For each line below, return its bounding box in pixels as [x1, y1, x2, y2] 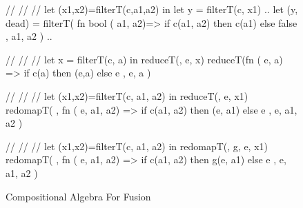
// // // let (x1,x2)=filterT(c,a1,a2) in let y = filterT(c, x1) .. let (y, [6, 2, 298, 16]
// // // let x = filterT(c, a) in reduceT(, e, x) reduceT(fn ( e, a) [6, 52, 283, 66]
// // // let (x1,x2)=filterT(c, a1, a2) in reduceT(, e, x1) [6, 88, 248, 103]
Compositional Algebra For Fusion [6, 189, 151, 203]
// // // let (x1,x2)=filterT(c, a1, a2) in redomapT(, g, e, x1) [6, 138, 268, 153]
